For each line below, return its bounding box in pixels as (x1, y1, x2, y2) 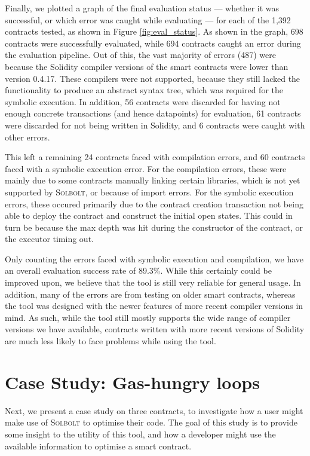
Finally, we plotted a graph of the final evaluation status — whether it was (5, 2, 280, 14)
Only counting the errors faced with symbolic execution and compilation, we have (5, 252, 303, 265)
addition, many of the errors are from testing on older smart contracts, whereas (5, 287, 296, 300)
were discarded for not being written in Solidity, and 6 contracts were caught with (5, 118, 305, 131)
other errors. (5, 130, 50, 143)
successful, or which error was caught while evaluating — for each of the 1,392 (5, 13, 291, 26)
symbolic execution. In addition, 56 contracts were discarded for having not (5, 95, 281, 108)
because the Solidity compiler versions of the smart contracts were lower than (5, 60, 288, 72)
